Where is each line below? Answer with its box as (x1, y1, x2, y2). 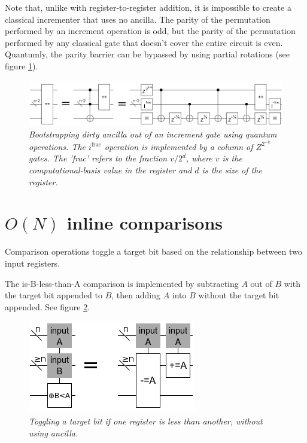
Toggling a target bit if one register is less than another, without (29, 414, 263, 427)
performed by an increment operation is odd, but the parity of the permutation (5, 25, 296, 37)
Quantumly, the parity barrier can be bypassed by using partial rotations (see (5, 48, 290, 60)
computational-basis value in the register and (29, 164, 192, 176)
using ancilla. (29, 426, 78, 439)
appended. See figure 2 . (5, 300, 90, 313)
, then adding (111, 289, 161, 301)
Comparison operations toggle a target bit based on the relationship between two (5, 245, 302, 258)
